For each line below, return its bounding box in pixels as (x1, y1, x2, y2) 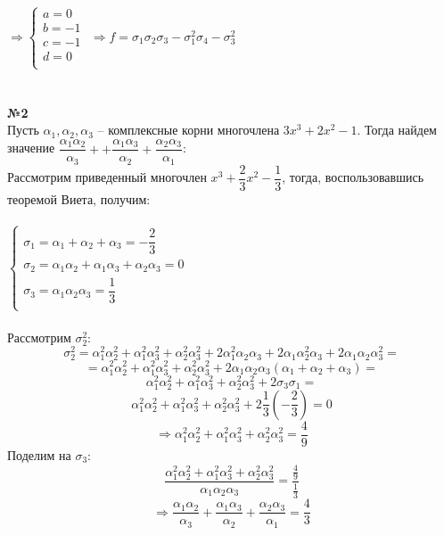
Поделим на (7, 445, 71, 464)
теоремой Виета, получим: (7, 189, 151, 208)
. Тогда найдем (357, 120, 437, 139)
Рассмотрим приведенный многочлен (7, 168, 207, 186)
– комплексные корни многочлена (97, 120, 280, 139)
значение (7, 138, 55, 157)
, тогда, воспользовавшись (282, 168, 424, 186)
